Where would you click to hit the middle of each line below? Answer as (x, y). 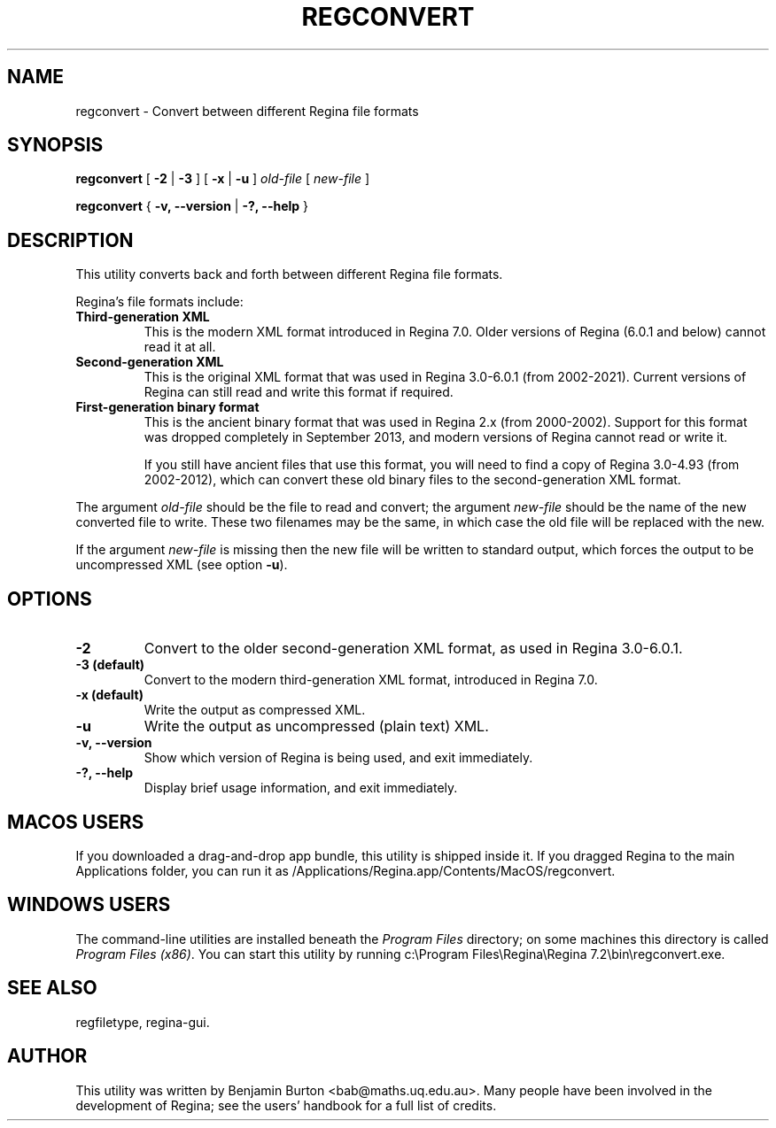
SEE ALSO (52, 988)
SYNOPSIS (55, 145)
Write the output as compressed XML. (255, 710)
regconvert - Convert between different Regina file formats (247, 111)
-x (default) (109, 695)
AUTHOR (47, 1056)
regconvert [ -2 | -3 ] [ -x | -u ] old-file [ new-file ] (223, 179)
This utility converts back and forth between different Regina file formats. (289, 274)
